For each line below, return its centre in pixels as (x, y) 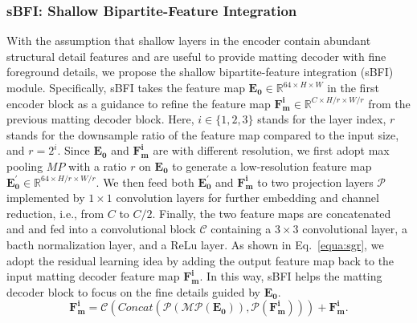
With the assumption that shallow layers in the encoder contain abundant (189, 40)
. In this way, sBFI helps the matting (291, 276)
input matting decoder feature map (93, 276)
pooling (25, 166)
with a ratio (98, 166)
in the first (353, 87)
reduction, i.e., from (55, 213)
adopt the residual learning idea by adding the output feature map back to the (200, 260)
